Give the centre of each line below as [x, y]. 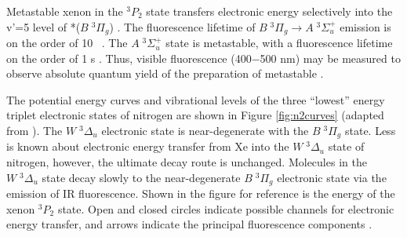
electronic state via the [332, 177]
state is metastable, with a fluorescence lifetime [279, 43]
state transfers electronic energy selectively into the [269, 11]
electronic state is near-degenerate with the [205, 131]
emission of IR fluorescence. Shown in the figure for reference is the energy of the [201, 193]
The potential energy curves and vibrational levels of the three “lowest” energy [196, 99]
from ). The [35, 131]
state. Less [370, 131]
